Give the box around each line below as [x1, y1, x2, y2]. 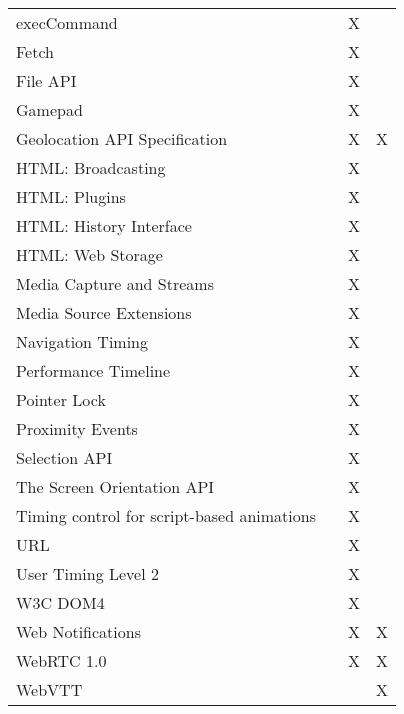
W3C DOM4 [16, 591, 105, 614]
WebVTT [16, 678, 83, 701]
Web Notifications [16, 620, 141, 643]
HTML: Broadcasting [16, 156, 166, 179]
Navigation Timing [16, 330, 149, 353]
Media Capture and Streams [16, 272, 214, 295]
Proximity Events [16, 417, 138, 440]
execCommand [16, 11, 118, 34]
